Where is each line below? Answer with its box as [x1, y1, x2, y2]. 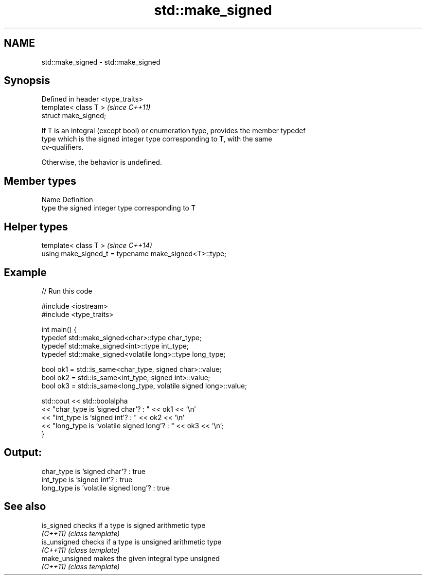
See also [4, 500, 46, 513]
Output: [4, 446, 42, 459]
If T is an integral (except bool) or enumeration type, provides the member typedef [41, 126, 306, 135]
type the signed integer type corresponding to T [41, 204, 195, 212]
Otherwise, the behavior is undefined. [41, 158, 162, 167]
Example [4, 266, 47, 279]
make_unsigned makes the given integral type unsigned [41, 554, 220, 562]
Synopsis [4, 74, 50, 87]
